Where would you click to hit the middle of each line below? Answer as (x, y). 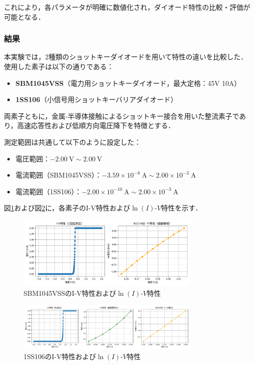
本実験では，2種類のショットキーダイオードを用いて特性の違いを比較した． (126, 57)
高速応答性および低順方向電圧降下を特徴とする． (96, 125)
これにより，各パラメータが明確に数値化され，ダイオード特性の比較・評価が (127, 7)
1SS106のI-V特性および (60, 356)
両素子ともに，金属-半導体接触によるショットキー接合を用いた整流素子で (122, 116)
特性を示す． (181, 208)
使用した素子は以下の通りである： (59, 66)
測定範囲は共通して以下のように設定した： (73, 142)
